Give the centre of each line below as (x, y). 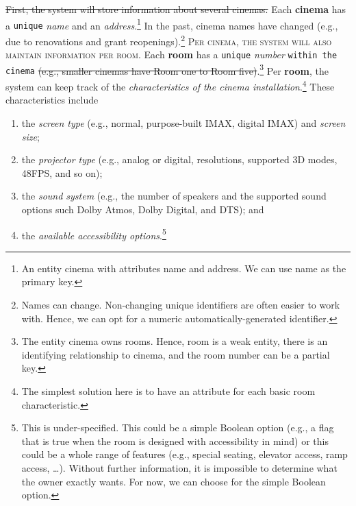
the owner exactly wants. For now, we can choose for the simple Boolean (174, 481)
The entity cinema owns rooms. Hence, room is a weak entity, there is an (175, 341)
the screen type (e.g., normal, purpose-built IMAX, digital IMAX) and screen (183, 122)
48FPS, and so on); (62, 172)
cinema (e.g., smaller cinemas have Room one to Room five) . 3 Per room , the (167, 69)
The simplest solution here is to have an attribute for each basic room (168, 390)
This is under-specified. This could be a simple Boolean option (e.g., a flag (178, 427)
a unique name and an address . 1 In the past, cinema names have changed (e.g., (172, 24)
